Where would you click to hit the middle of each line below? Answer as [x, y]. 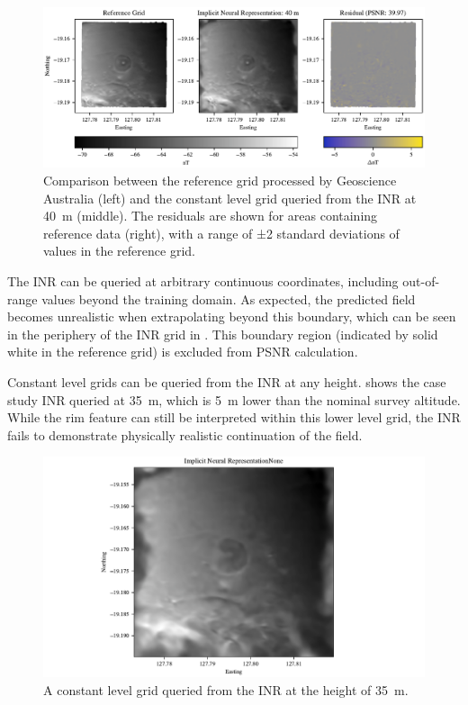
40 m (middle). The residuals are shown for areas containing [211, 216]
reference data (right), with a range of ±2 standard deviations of [221, 233]
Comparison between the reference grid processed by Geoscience [220, 181]
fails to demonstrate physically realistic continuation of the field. [185, 434]
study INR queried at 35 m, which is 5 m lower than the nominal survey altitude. [234, 399]
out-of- [421, 281]
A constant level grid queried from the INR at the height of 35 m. [226, 690]
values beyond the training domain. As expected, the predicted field [229, 298]
